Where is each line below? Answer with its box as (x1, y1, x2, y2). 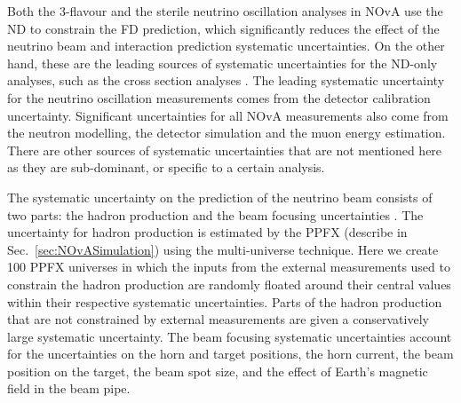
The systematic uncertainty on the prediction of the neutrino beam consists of (7, 187, 433, 206)
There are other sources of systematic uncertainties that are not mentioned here (7, 140, 442, 159)
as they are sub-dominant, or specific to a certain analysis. (7, 158, 325, 177)
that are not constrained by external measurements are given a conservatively (7, 310, 429, 328)
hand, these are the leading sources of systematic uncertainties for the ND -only (7, 53, 438, 72)
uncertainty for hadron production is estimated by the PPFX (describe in (7, 223, 408, 241)
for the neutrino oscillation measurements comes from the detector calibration (7, 88, 431, 107)
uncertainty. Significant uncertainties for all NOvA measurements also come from (7, 106, 449, 124)
